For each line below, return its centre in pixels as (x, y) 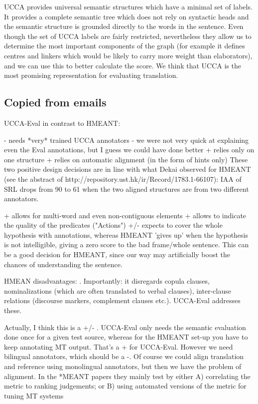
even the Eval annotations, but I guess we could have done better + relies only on (129, 150)
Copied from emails (55, 102)
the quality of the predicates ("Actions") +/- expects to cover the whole (113, 225)
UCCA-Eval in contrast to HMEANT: (62, 123)
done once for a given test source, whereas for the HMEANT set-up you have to (126, 337)
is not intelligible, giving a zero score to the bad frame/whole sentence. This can (127, 244)
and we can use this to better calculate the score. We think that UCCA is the (123, 65)
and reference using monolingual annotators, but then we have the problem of (123, 366)
